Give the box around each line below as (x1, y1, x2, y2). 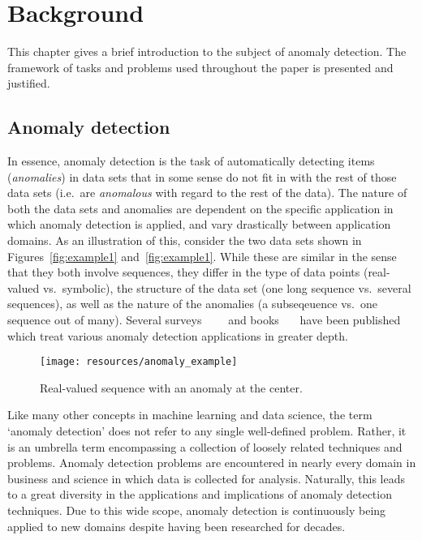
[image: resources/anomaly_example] (40, 356, 238, 368)
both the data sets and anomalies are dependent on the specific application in (7, 199, 394, 216)
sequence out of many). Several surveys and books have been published (7, 311, 401, 328)
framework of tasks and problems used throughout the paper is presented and (7, 58, 394, 75)
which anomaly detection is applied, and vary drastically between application (7, 216, 391, 233)
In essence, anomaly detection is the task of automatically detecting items (7, 152, 375, 169)
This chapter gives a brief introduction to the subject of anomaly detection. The (7, 43, 407, 60)
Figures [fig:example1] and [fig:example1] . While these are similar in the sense (7, 247, 397, 264)
